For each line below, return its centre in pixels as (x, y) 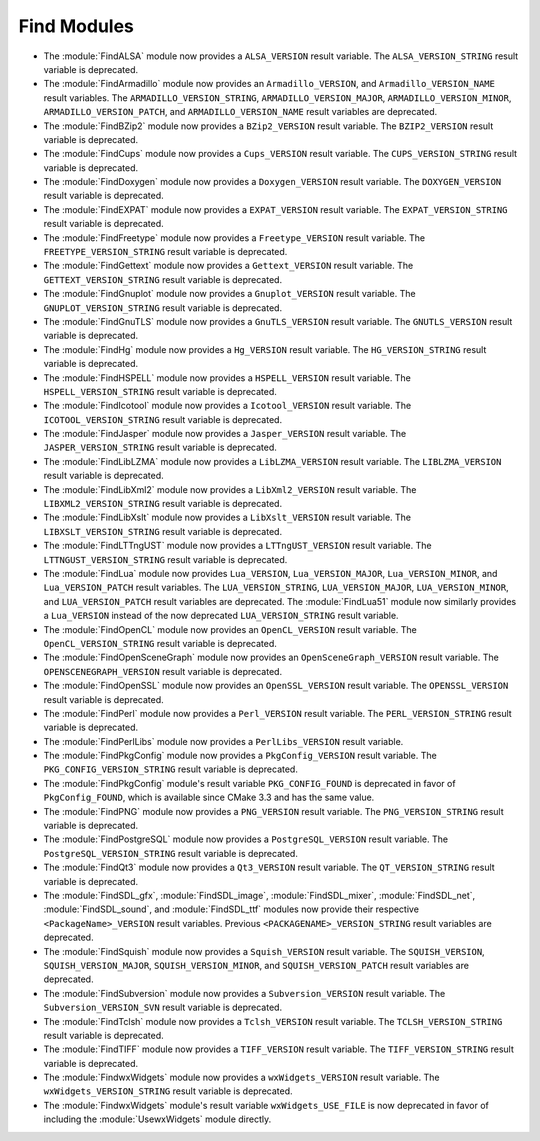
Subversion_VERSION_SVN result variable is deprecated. (163, 1007)
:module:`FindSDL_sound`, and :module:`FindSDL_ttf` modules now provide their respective (231, 909)
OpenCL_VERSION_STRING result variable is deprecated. (160, 643)
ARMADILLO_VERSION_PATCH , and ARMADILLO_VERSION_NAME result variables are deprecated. (240, 112)
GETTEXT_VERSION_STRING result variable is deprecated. (163, 279)
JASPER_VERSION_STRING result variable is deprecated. (160, 447)
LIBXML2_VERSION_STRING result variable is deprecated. (163, 504)
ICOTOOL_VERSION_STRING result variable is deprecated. (163, 419)
